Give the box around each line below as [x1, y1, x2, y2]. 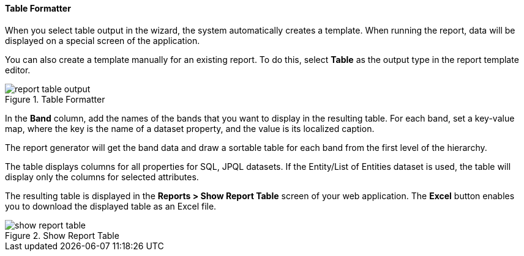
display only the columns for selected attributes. [5, 171, 199, 182]
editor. [5, 64, 31, 75]
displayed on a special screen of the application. [5, 35, 200, 46]
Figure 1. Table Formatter [5, 93, 105, 104]
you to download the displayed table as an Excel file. [5, 200, 217, 211]
